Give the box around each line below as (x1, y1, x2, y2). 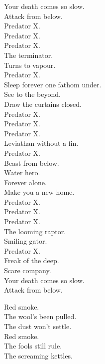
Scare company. (4, 265, 51, 276)
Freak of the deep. (4, 255, 59, 266)
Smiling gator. (4, 236, 47, 246)
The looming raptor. (4, 226, 66, 236)
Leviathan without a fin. (4, 138, 79, 148)
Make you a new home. (4, 187, 75, 197)
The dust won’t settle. (4, 321, 72, 331)
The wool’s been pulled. (4, 311, 77, 322)
